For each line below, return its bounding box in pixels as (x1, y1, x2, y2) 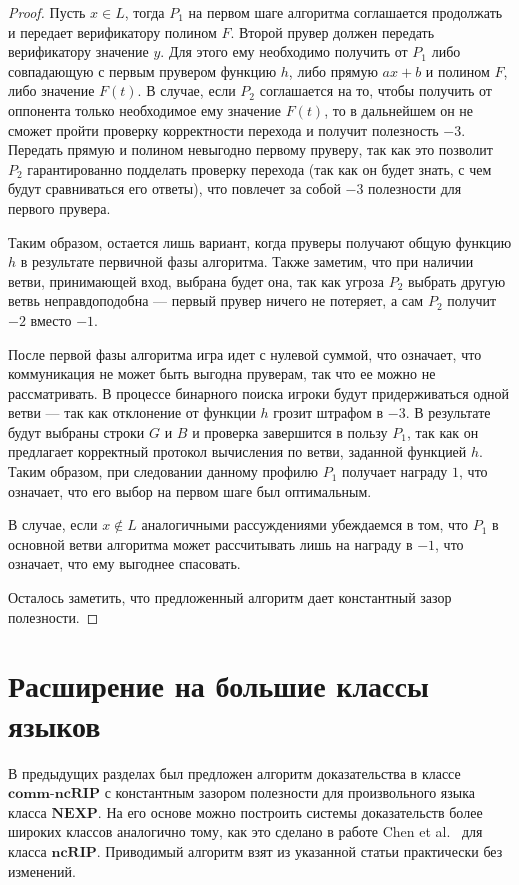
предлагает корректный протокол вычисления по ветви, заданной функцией (8, 441, 467, 462)
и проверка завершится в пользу (192, 421, 388, 442)
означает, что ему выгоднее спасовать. (8, 553, 241, 574)
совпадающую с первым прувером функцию (8, 60, 277, 81)
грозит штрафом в (273, 402, 384, 423)
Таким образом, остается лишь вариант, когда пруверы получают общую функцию (8, 231, 512, 252)
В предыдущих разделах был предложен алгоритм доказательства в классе (8, 762, 461, 783)
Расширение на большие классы (8, 665, 429, 706)
